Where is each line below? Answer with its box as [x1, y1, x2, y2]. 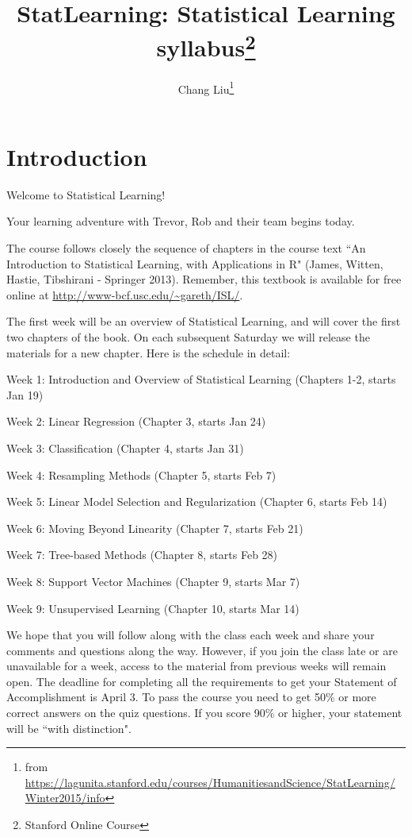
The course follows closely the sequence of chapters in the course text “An [6, 240, 366, 256]
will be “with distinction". [6, 719, 132, 736]
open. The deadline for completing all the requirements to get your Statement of [6, 673, 397, 689]
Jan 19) [6, 386, 44, 403]
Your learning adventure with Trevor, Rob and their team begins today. [6, 213, 355, 229]
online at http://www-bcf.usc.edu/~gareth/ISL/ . [6, 286, 243, 303]
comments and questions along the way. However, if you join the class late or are [6, 642, 398, 658]
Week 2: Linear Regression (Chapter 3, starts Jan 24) [6, 413, 266, 430]
